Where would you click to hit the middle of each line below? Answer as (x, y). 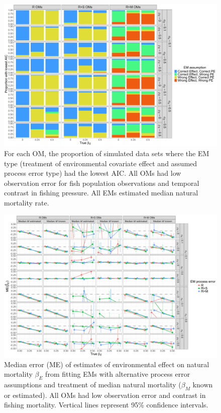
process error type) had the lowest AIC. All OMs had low (93, 173)
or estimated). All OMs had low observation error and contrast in (105, 395)
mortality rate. (27, 202)
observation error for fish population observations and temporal (102, 183)
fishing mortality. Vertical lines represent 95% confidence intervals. (106, 405)
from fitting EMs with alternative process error (118, 374)
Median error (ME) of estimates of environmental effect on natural (107, 364)
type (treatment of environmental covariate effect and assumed (101, 163)
